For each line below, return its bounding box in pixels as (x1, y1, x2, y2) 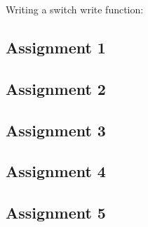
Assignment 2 (6, 77, 106, 99)
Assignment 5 (6, 202, 106, 223)
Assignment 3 (6, 119, 106, 141)
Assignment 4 (6, 160, 106, 182)
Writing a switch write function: (6, 2, 144, 16)
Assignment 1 (6, 36, 106, 58)
